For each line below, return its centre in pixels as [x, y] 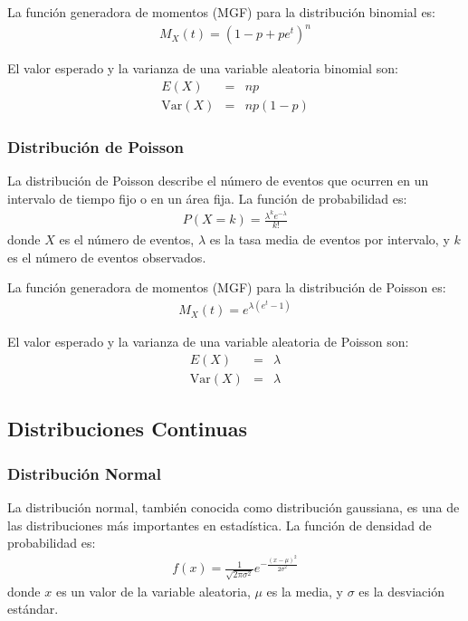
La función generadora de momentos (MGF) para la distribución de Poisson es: [227, 287]
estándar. [33, 609]
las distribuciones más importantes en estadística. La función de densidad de [220, 525]
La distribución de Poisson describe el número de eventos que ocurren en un [218, 180]
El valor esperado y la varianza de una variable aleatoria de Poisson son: [208, 342]
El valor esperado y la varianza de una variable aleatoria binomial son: [203, 68]
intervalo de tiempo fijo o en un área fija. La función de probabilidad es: [207, 198]
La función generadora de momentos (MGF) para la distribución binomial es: [222, 12]
